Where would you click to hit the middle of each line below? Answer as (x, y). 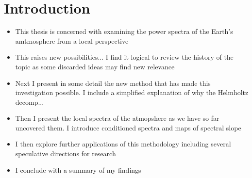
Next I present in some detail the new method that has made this (113, 83)
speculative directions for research (66, 154)
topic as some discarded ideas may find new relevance (95, 66)
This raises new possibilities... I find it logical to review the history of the (124, 57)
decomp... (30, 102)
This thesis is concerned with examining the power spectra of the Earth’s (124, 31)
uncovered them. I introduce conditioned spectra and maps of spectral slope (128, 127)
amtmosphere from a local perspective (72, 40)
